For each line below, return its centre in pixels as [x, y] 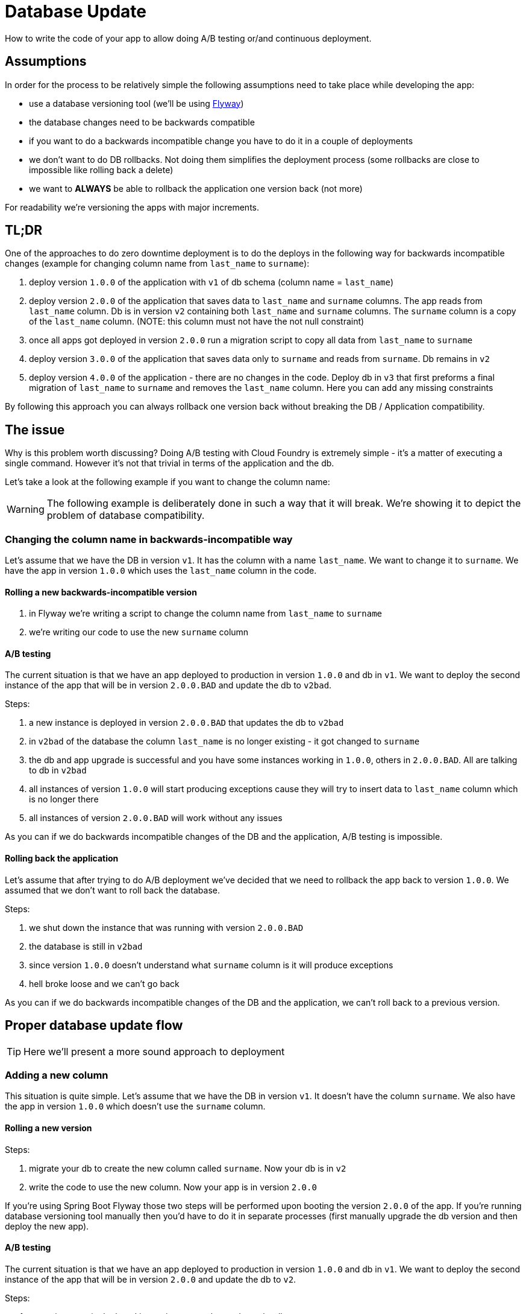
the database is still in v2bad [86, 946]
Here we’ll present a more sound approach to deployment [154, 1051]
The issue [35, 430]
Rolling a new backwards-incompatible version [101, 592]
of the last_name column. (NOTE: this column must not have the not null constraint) [197, 322]
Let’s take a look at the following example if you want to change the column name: [168, 482]
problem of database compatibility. [126, 516]
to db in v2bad [58, 770]
